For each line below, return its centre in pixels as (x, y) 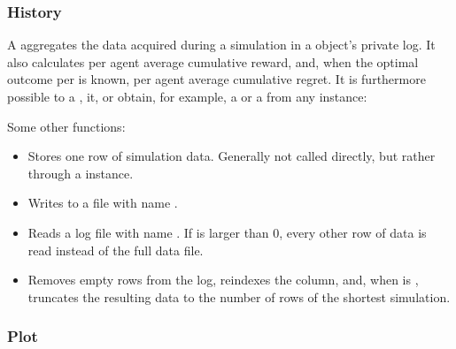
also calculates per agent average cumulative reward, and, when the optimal (213, 61)
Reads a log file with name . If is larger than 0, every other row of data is (227, 232)
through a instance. (81, 173)
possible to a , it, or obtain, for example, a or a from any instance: (187, 96)
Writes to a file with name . (103, 203)
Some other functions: (66, 126)
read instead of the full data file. (116, 250)
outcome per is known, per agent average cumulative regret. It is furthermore (216, 79)
